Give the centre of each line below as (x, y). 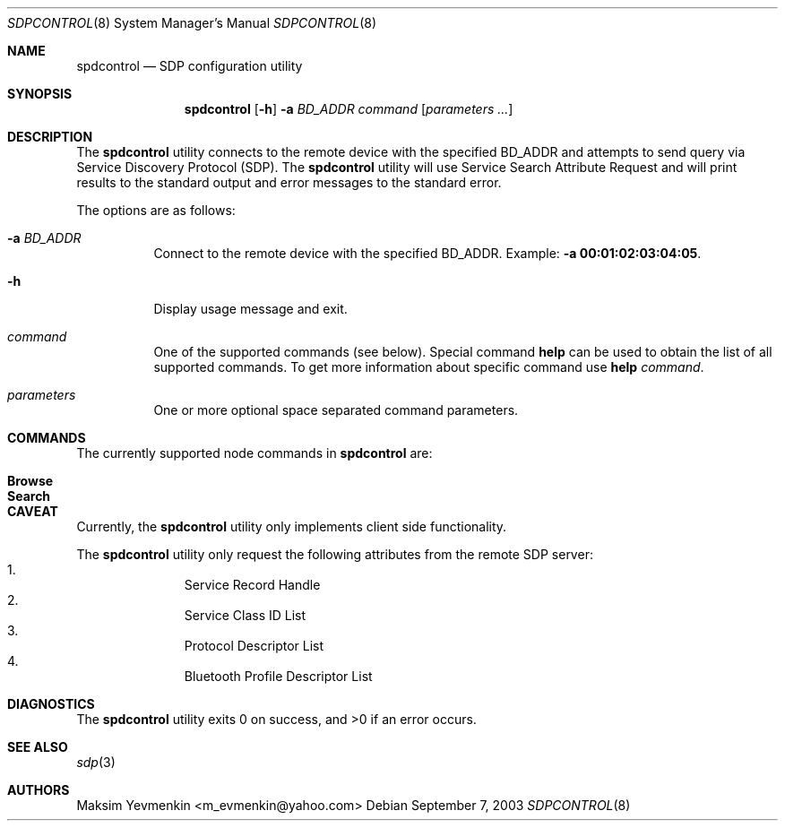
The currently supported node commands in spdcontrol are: (254, 453)
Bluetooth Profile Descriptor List (278, 676)
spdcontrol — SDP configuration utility (190, 66)
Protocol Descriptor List (254, 646)
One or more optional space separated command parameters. (336, 410)
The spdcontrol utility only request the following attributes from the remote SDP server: (335, 554)
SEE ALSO (38, 747)
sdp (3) (96, 762)
